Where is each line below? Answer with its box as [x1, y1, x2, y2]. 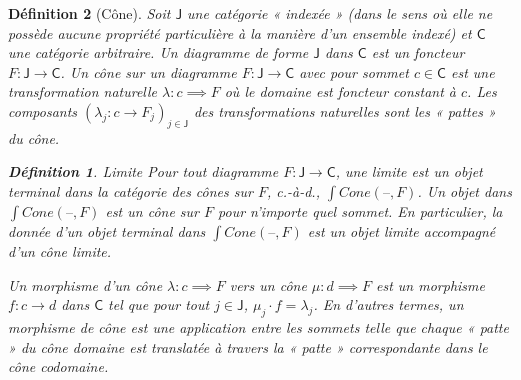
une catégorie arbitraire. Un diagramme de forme [8, 42, 309, 63]
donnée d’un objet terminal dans [8, 220, 206, 241]
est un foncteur [371, 42, 465, 63]
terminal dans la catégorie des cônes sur [8, 180, 253, 201]
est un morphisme [375, 274, 485, 295]
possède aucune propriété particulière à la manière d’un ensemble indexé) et [8, 22, 472, 43]
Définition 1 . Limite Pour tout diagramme [8, 161, 279, 182]
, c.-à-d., [266, 180, 320, 201]
